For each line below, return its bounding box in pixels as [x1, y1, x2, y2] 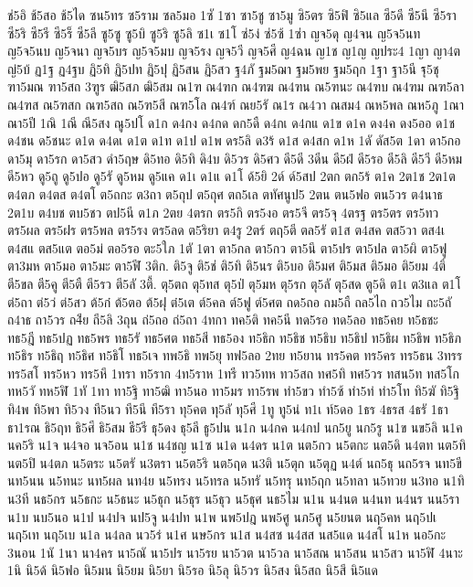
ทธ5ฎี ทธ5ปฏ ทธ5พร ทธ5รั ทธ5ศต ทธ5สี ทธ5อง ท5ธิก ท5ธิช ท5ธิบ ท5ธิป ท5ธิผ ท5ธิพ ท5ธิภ [7, 327, 462, 347]
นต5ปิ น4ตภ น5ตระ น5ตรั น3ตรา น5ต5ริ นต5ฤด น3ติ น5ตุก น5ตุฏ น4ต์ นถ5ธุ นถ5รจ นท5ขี [7, 453, 462, 472]
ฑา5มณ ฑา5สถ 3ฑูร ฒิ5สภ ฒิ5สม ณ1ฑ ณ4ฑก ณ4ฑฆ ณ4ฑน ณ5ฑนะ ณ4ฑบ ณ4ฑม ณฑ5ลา [7, 77, 465, 96]
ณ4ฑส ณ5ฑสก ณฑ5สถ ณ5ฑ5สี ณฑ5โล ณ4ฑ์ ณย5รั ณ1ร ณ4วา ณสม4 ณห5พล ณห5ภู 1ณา [7, 94, 465, 113]
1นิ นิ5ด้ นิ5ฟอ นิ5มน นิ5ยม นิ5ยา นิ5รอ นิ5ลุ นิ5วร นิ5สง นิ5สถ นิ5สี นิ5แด [7, 560, 378, 580]
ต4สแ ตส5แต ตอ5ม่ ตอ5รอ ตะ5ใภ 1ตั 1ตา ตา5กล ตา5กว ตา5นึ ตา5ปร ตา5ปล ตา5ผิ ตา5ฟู [7, 238, 447, 257]
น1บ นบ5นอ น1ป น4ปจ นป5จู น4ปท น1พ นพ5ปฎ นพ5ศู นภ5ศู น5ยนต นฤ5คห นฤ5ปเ [7, 507, 436, 526]
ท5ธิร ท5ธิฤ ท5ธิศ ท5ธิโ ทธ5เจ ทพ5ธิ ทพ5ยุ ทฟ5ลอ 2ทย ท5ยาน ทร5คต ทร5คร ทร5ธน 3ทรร [7, 346, 463, 365]
